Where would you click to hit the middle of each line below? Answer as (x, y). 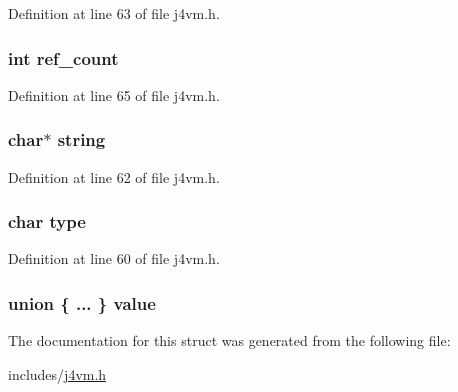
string (81, 139)
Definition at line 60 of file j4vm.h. (114, 258)
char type (47, 221)
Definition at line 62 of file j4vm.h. (114, 176)
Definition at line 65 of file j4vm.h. (114, 94)
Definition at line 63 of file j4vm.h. (114, 13)
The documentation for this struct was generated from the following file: (229, 340)
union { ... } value (82, 302)
